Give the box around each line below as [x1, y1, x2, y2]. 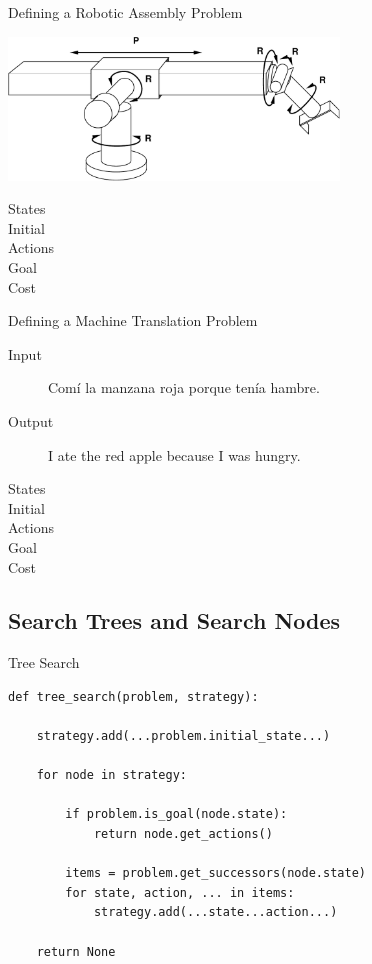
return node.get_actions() [93, 827, 273, 842]
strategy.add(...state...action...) [93, 905, 338, 920]
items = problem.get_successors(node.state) [65, 866, 366, 881]
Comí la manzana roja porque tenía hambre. [48, 377, 320, 398]
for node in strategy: [36, 768, 187, 783]
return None [36, 944, 116, 959]
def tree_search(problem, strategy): [8, 689, 259, 704]
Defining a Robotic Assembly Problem [8, 2, 243, 22]
